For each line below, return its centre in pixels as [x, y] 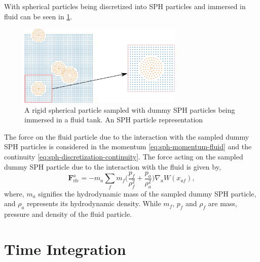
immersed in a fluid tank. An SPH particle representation [114, 120]
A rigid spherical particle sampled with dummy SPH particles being [130, 109]
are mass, [222, 203]
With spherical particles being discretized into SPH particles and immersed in [125, 6]
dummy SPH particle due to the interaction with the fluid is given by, [113, 166]
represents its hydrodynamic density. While [94, 203]
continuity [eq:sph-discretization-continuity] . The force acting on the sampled [124, 156]
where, [14, 193]
